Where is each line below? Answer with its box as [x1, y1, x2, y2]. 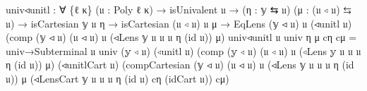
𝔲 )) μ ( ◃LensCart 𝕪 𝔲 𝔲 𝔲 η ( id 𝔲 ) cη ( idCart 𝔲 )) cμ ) [6, 71, 229, 85]
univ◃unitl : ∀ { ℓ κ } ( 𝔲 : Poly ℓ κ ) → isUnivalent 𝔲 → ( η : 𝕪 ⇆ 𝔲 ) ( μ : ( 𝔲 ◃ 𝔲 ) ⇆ [6, 2, 351, 16]
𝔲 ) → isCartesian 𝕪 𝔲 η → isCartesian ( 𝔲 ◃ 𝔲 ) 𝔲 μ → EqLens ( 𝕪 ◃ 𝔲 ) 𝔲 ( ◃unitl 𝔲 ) [6, 16, 352, 30]
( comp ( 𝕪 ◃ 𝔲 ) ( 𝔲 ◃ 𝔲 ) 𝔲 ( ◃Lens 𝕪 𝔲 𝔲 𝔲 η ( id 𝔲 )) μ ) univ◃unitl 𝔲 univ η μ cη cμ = [6, 30, 357, 44]
